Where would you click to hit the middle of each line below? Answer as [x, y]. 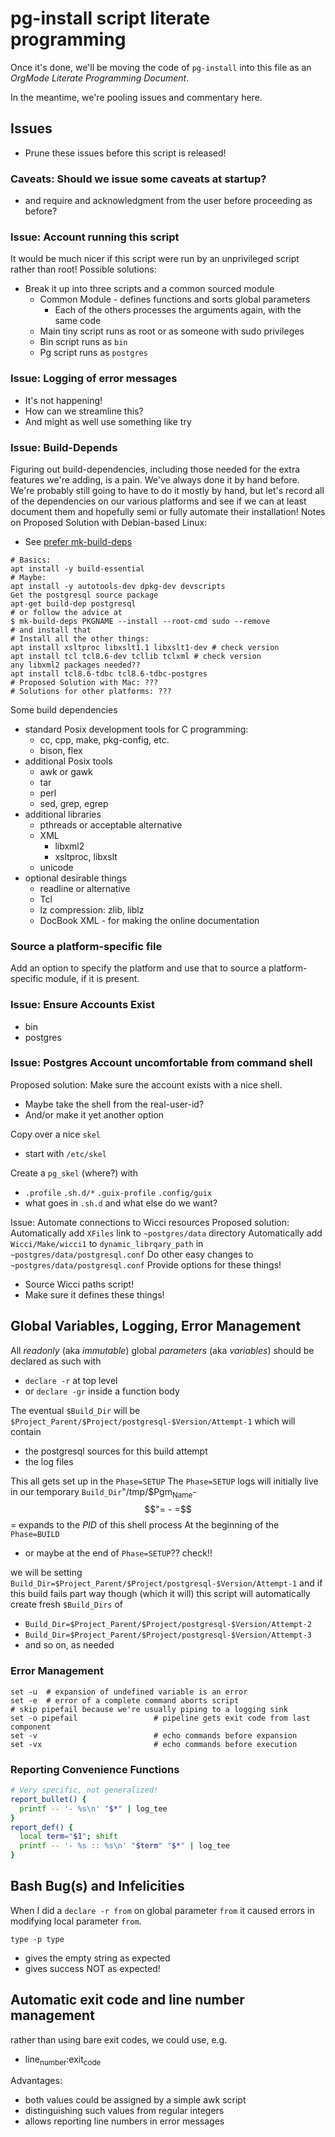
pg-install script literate [110, 18]
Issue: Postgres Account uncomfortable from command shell [161, 1063]
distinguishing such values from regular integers [124, 2111]
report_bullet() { [48, 1799]
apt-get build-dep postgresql [73, 603]
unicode [56, 867]
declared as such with [56, 1361]
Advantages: [36, 2081]
